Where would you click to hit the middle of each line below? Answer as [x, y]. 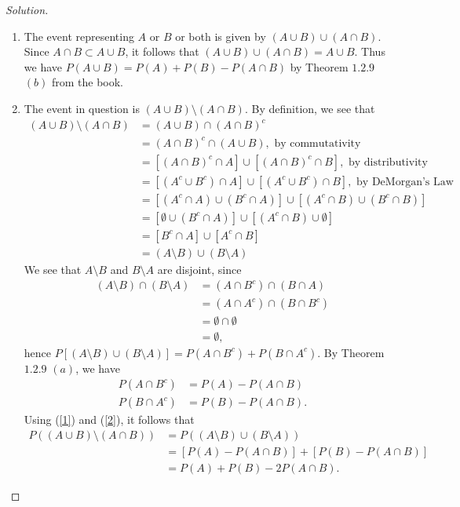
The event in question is [82, 108]
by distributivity [388, 162]
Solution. [27, 9]
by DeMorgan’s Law [405, 182]
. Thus [370, 51]
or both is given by [221, 36]
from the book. [87, 82]
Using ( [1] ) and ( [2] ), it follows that [109, 419]
